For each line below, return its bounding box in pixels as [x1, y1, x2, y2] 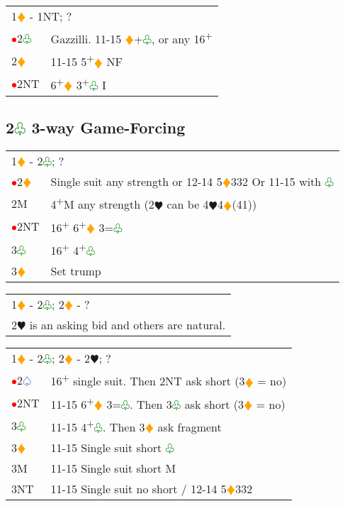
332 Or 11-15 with [231, 173, 322, 190]
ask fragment [157, 419, 222, 436]
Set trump [50, 263, 101, 280]
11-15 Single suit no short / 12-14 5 [50, 480, 227, 497]
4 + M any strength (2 [50, 194, 154, 213]
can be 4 [166, 196, 209, 213]
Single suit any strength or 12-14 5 [50, 173, 222, 190]
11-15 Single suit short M [50, 460, 176, 477]
